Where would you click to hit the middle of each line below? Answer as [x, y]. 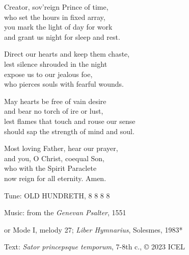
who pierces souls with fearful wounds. [64, 84]
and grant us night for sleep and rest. [62, 36]
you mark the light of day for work [58, 27]
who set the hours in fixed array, [55, 17]
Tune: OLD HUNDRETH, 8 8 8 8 [57, 195]
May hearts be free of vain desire [55, 101]
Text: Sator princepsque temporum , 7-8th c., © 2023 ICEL [95, 247]
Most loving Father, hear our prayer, [61, 148]
